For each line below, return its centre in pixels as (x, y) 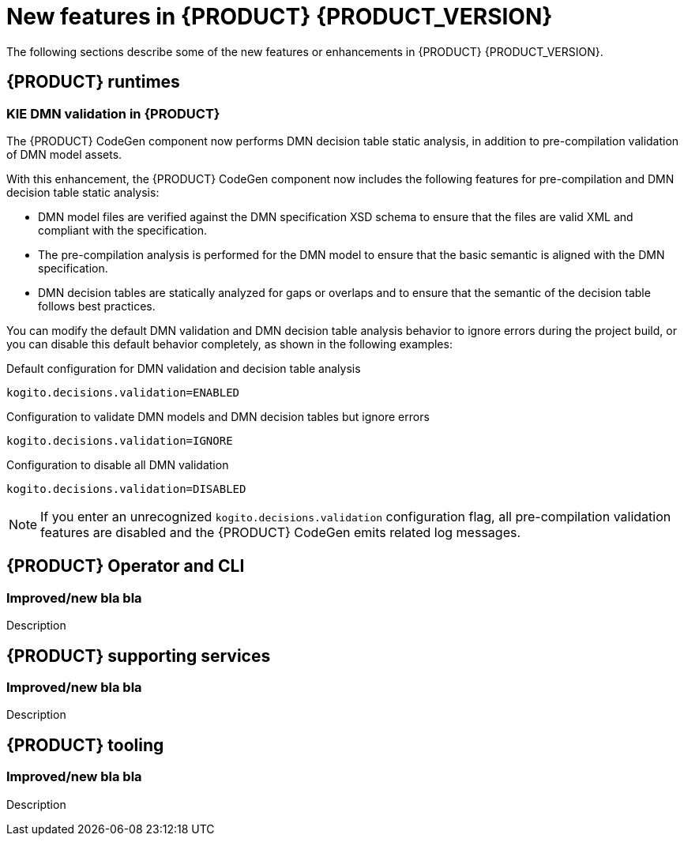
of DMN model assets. (64, 154)
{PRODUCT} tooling (85, 745)
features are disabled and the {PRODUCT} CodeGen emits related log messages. (281, 532)
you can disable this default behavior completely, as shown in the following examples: (229, 344)
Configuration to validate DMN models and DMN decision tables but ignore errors (218, 416)
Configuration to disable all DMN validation (118, 464)
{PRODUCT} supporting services (139, 656)
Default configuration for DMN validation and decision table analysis (184, 368)
